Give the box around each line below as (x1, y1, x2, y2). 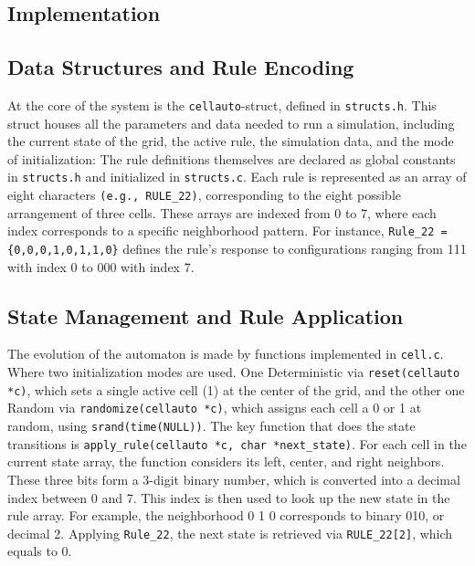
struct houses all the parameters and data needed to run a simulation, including (7, 113, 455, 132)
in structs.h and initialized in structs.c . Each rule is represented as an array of (7, 167, 467, 186)
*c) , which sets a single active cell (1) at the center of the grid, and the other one (7, 380, 465, 399)
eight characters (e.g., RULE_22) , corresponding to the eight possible (7, 185, 402, 204)
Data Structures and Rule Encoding (7, 53, 354, 81)
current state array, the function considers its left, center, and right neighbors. (7, 452, 445, 471)
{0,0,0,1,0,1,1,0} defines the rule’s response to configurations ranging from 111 (7, 238, 467, 257)
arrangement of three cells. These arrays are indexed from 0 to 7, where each (7, 203, 437, 222)
